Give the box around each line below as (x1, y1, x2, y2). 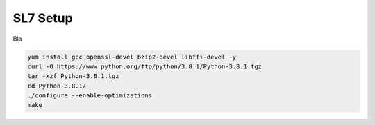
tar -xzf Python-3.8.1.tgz (27, 73, 119, 80)
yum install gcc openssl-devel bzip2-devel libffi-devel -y (27, 52, 237, 61)
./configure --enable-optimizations (27, 92, 153, 99)
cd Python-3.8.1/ (27, 81, 87, 90)
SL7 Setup (12, 10, 73, 26)
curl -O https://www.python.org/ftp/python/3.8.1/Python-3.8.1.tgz (27, 62, 262, 70)
